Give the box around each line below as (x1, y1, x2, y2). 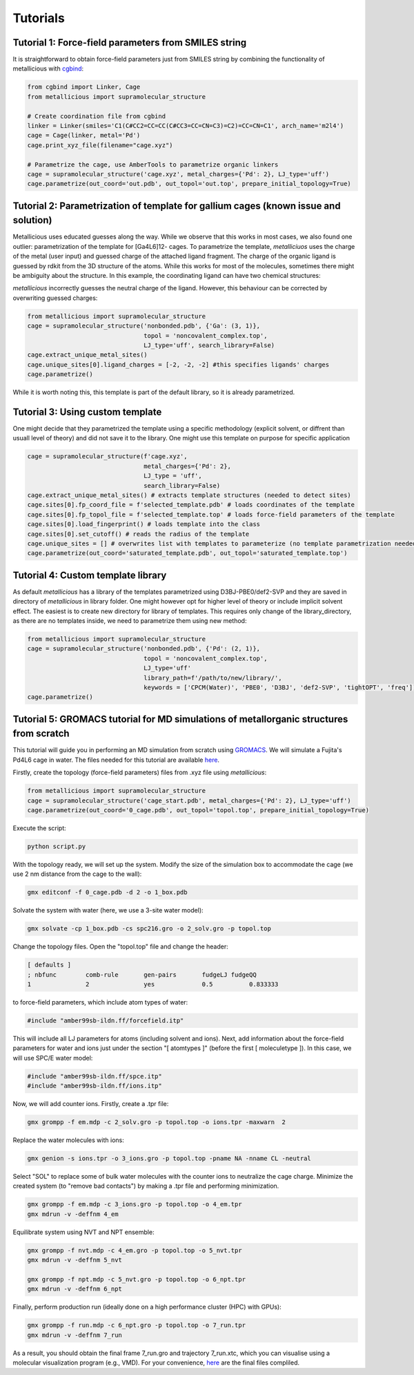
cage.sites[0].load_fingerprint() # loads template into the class (27, 521, 261, 528)
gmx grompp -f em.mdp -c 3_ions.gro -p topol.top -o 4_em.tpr (27, 1200, 242, 1208)
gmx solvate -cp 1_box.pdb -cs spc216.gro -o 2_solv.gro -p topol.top (27, 925, 272, 933)
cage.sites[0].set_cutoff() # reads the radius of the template (27, 530, 250, 538)
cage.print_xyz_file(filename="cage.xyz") (27, 141, 173, 149)
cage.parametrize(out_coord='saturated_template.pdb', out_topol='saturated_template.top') (27, 550, 348, 557)
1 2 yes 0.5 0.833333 (27, 980, 279, 988)
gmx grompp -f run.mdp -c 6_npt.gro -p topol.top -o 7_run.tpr (27, 1321, 246, 1329)
